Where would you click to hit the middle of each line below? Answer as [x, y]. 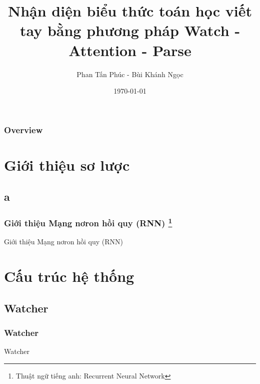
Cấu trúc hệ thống [69, 276]
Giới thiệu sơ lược [67, 164]
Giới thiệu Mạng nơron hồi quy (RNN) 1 [88, 222]
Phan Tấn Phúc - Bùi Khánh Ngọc [130, 74]
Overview [23, 129]
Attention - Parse [130, 50]
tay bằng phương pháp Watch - [130, 30]
